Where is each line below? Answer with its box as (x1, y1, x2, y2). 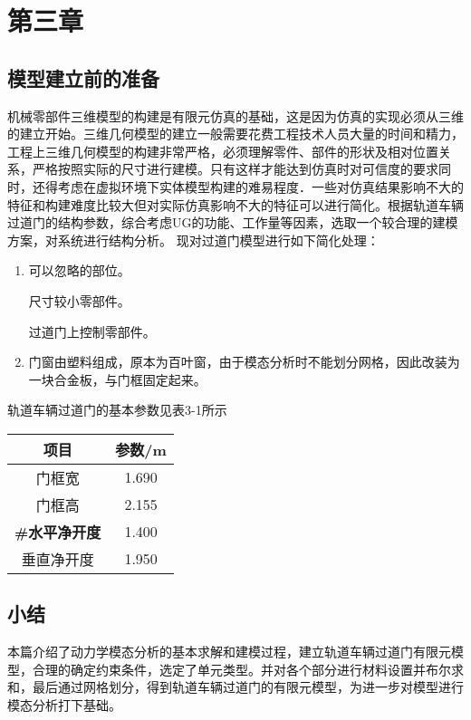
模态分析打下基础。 (7, 695, 121, 714)
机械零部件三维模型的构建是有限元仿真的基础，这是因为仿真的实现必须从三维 (7, 106, 464, 125)
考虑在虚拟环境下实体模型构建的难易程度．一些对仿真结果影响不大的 (57, 177, 464, 196)
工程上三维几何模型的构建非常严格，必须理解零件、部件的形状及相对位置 (7, 141, 438, 160)
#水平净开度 (14, 521, 101, 542)
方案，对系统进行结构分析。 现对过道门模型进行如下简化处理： (7, 230, 380, 249)
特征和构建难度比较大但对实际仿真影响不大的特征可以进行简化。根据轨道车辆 (7, 195, 464, 214)
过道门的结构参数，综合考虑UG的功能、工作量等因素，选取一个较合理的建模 (7, 213, 458, 232)
